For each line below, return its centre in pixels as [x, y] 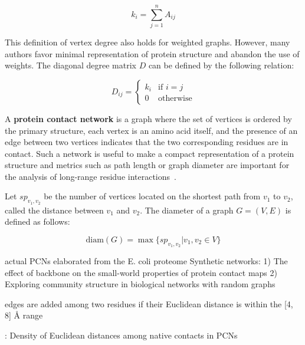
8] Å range [24, 315]
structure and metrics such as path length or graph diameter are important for [147, 165]
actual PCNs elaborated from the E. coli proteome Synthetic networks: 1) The [146, 261]
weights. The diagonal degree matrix [70, 65]
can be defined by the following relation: [221, 65]
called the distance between [54, 210]
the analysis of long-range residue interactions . [91, 176]
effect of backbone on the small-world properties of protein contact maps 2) [141, 272]
